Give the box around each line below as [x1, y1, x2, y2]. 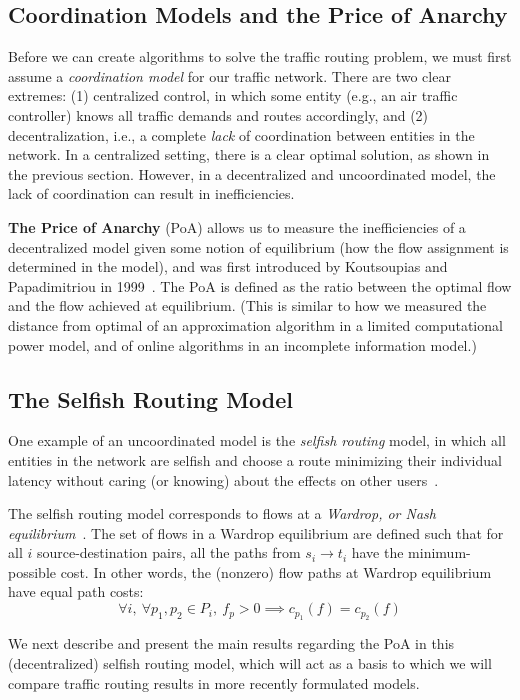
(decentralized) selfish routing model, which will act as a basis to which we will [8, 653, 492, 674]
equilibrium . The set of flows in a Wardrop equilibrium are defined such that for [8, 522, 504, 543]
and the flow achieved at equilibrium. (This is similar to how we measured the [8, 295, 487, 316]
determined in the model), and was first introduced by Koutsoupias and [8, 256, 448, 277]
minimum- [408, 542, 471, 563]
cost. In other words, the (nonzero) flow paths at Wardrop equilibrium [60, 561, 492, 582]
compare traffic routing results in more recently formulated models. [8, 672, 420, 693]
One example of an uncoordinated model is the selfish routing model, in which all [8, 430, 506, 451]
